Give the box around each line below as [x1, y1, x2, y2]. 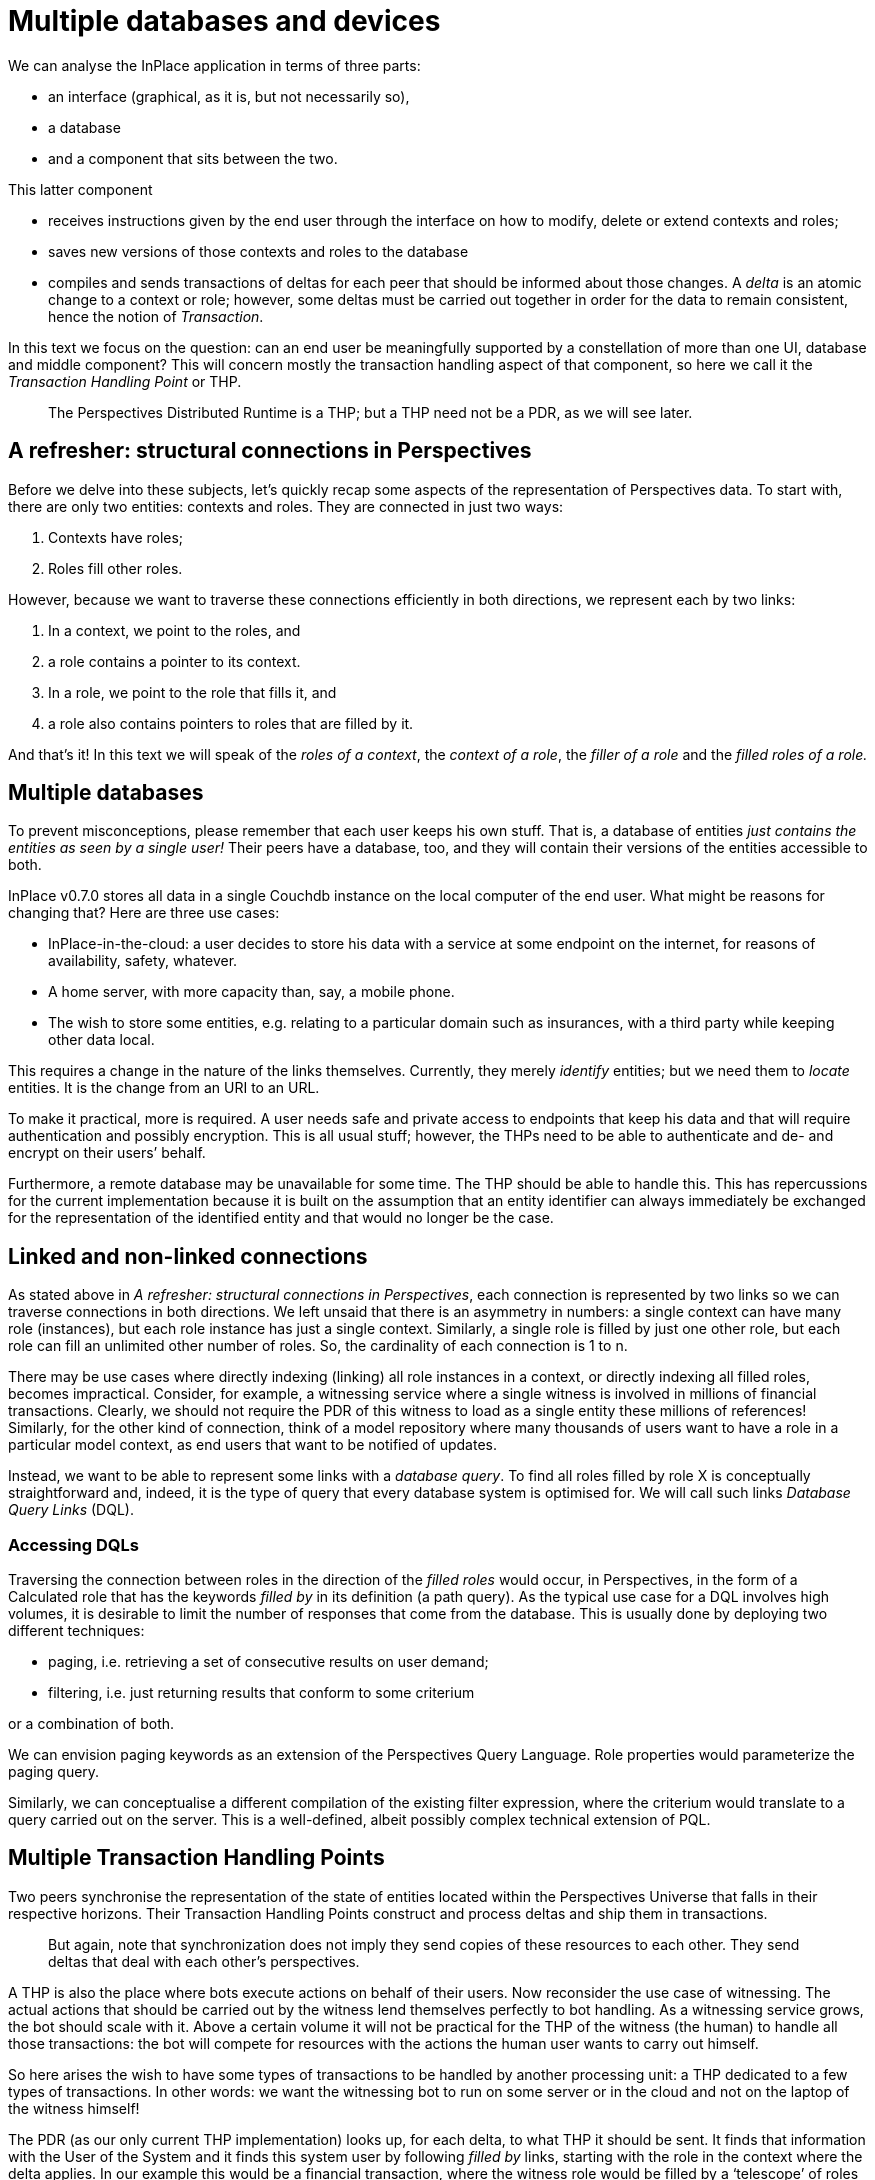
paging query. [8, 1763, 100, 1781]
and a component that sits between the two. [48, 149, 338, 167]
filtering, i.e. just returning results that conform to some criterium [48, 1684, 475, 1702]
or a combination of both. [8, 1715, 175, 1733]
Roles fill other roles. [48, 559, 183, 577]
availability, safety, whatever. [48, 952, 238, 970]
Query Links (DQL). [8, 1501, 134, 1519]
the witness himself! [8, 2099, 140, 2117]
